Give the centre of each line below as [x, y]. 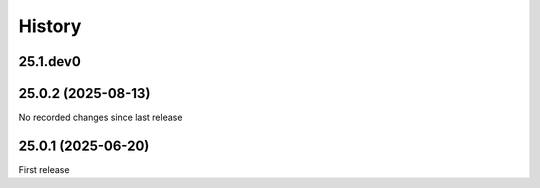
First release [44, 169]
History [50, 26]
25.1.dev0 [50, 61]
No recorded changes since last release [100, 117]
